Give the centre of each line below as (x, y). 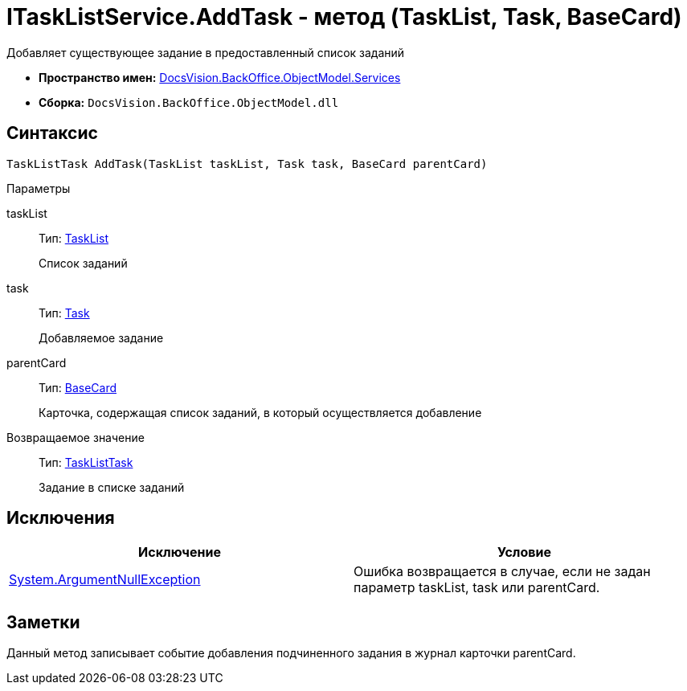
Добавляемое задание (101, 337)
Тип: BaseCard (78, 387)
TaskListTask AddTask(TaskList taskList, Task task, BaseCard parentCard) (247, 164)
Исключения (61, 518)
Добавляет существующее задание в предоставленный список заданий (206, 52)
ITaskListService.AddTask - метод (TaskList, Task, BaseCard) (344, 17)
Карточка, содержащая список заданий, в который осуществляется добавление (260, 412)
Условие (524, 552)
